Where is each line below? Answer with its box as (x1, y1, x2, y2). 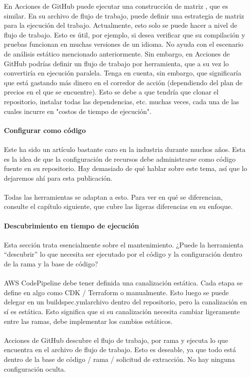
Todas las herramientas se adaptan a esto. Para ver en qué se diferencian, (4, 191, 223, 202)
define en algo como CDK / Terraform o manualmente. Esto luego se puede (4, 287, 229, 297)
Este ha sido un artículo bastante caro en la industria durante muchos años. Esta (4, 144, 246, 154)
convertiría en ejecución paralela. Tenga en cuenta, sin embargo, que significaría (4, 68, 242, 78)
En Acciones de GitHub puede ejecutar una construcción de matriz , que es (4, 1, 228, 11)
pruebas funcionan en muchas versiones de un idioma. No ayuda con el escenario (4, 39, 244, 49)
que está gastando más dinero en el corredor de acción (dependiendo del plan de (4, 77, 243, 87)
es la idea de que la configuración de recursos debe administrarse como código (4, 153, 236, 164)
